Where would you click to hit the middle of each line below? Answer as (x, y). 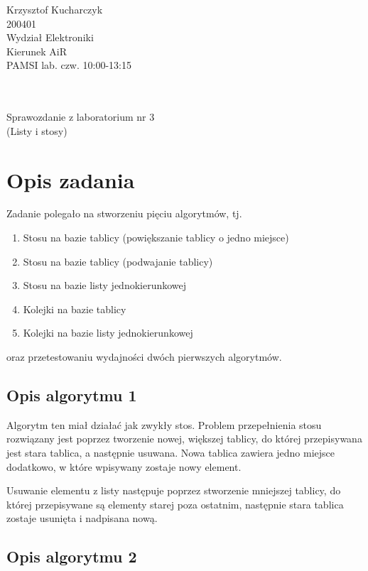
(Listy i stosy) (37, 130)
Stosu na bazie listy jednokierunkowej (105, 285)
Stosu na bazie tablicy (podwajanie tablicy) (118, 261)
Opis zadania (71, 179)
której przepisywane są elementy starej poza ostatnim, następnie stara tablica (175, 504)
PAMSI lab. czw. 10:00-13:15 (69, 65)
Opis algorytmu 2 (72, 556)
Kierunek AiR (37, 51)
